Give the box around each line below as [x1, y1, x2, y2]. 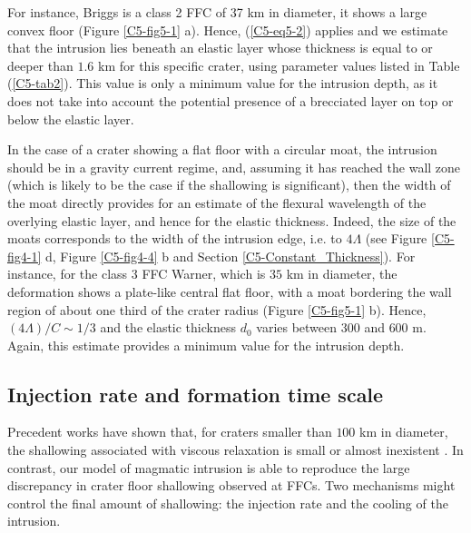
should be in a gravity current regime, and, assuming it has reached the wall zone [7, 157, 461, 176]
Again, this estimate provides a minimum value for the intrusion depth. [7, 335, 405, 354]
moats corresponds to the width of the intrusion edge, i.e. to [7, 229, 342, 248]
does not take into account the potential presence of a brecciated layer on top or [7, 91, 454, 110]
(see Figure [365, 229, 427, 248]
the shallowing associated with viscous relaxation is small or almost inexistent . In [7, 440, 464, 459]
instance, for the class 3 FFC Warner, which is [7, 264, 266, 283]
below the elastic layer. [7, 109, 134, 128]
